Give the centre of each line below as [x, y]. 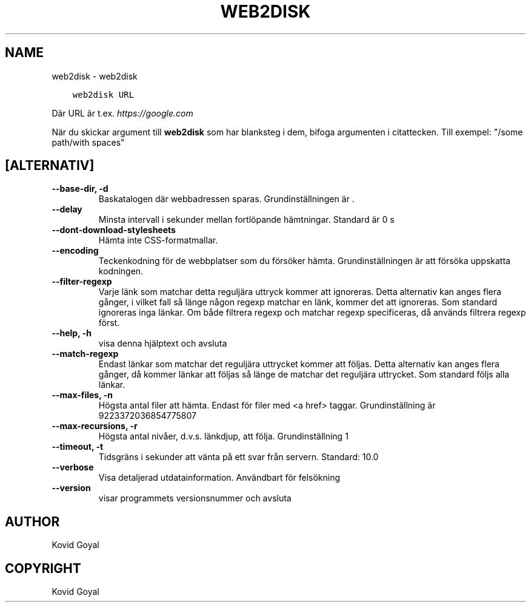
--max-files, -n [82, 395]
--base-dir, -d [80, 189]
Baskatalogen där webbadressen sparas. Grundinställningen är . [226, 199]
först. [109, 323]
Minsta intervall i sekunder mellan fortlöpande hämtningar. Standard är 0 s [246, 220]
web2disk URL [103, 94]
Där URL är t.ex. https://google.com [122, 113]
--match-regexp [85, 354]
